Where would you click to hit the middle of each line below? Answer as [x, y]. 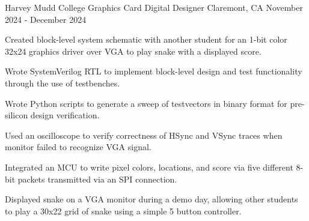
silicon [17, 115]
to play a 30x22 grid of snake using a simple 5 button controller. [123, 210]
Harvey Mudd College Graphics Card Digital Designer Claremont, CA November [154, 7]
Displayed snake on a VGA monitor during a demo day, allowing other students [151, 199]
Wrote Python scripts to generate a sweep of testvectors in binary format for [146, 103]
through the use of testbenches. [63, 83]
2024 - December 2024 [46, 19]
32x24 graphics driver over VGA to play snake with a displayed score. [133, 51]
